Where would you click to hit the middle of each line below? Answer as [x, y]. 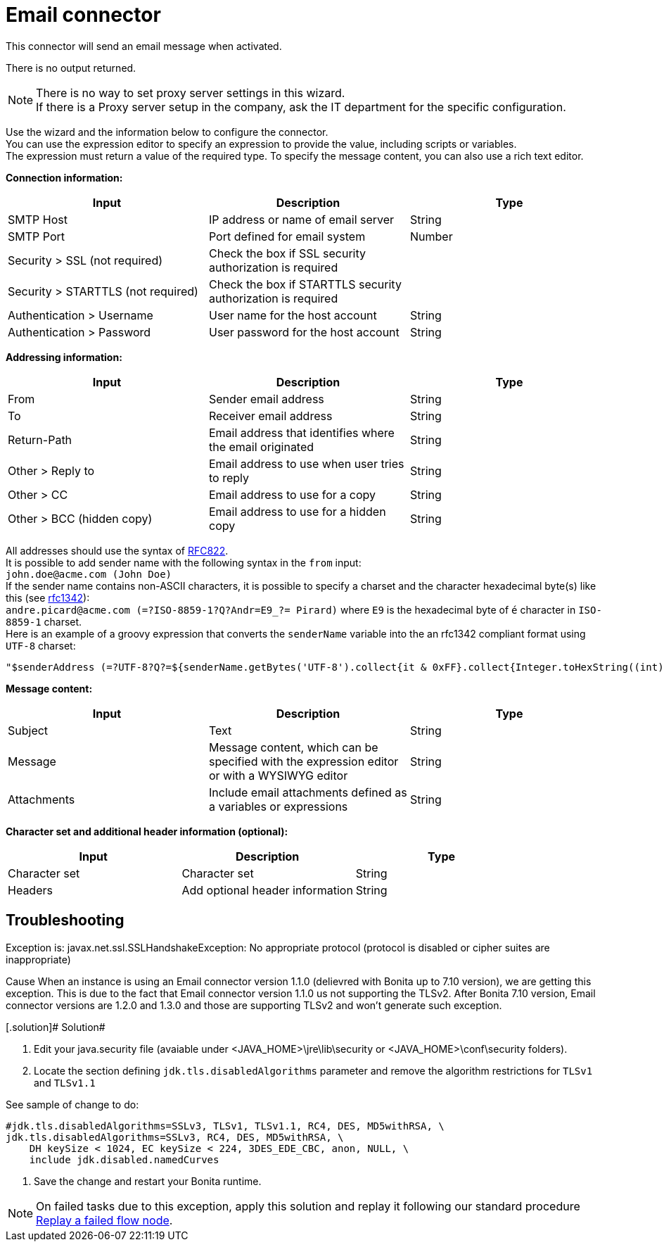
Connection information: [64, 177]
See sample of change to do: [72, 1104]
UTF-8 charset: [41, 645]
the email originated [261, 447]
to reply [229, 477]
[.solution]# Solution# [56, 1027]
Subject [28, 730]
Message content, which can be [293, 747]
